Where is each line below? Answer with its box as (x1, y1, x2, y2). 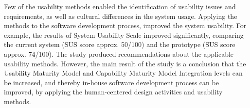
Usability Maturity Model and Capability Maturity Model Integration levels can (4, 68, 243, 78)
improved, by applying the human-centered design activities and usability (4, 87, 223, 97)
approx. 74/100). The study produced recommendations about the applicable (4, 48, 234, 59)
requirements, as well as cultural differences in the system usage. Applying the (4, 11, 237, 21)
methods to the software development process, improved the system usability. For (4, 20, 247, 31)
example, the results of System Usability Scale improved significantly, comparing (4, 30, 244, 40)
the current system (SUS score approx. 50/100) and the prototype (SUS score (4, 39, 235, 49)
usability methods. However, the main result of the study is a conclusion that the (4, 58, 246, 68)
